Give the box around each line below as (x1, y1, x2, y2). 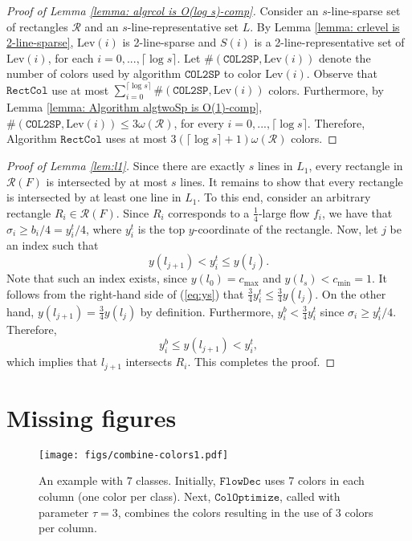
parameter (39, 503, 89, 520)
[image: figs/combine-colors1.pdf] (39, 449, 229, 461)
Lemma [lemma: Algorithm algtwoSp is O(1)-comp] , (6, 99, 263, 116)
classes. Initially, (136, 472, 216, 489)
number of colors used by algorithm (6, 65, 182, 82)
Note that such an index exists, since (6, 270, 188, 287)
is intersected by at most (46, 173, 168, 189)
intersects (125, 353, 172, 370)
